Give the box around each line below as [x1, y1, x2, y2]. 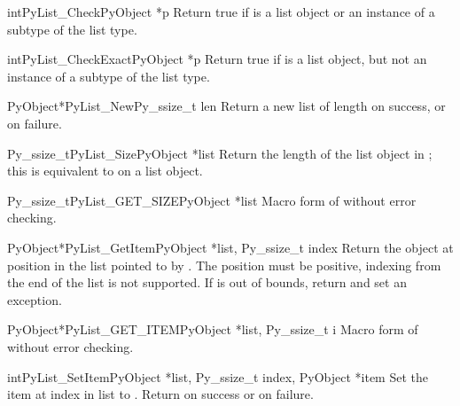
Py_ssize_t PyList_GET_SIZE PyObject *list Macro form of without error [7, 191, 417, 209]
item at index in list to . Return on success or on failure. [7, 385, 314, 403]
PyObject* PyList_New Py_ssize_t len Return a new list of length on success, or [7, 97, 446, 115]
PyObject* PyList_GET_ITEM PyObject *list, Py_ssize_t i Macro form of [7, 320, 418, 339]
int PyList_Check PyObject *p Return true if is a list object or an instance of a [7, 3, 435, 20]
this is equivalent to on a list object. [7, 161, 203, 180]
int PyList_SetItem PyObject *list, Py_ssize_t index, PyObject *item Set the [7, 367, 428, 386]
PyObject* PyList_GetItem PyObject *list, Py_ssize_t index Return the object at [7, 238, 454, 256]
